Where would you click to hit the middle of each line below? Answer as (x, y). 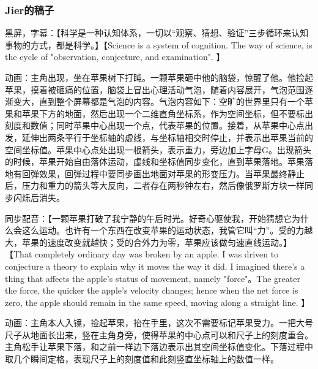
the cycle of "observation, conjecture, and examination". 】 (115, 57)
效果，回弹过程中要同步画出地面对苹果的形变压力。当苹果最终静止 (172, 173)
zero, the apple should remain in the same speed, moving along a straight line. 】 (157, 302)
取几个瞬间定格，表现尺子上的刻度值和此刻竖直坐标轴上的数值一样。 (142, 359)
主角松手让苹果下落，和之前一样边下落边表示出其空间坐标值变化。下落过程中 (159, 347)
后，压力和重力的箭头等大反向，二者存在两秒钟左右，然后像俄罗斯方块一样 (155, 185)
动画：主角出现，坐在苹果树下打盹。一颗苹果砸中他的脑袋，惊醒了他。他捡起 (159, 77)
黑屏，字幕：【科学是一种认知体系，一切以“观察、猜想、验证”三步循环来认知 (157, 33)
